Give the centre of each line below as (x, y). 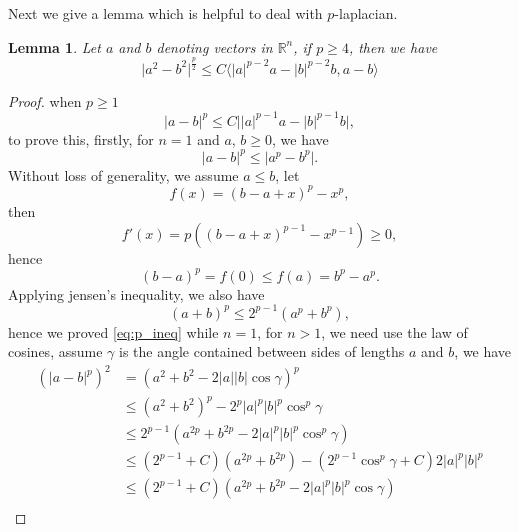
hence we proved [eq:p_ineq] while (113, 331)
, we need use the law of (394, 331)
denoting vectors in (214, 46)
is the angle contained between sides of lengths (261, 351)
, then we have (393, 46)
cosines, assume (55, 351)
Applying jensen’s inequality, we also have (136, 293)
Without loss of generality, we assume (123, 174)
